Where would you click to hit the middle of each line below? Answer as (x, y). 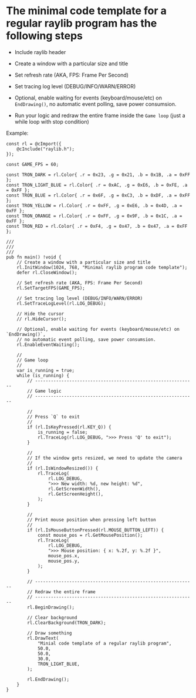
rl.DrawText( (43, 638)
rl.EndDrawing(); (48, 679)
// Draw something (50, 633)
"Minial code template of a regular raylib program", (104, 643)
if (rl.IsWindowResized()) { (63, 468)
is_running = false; (62, 432)
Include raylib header (40, 52)
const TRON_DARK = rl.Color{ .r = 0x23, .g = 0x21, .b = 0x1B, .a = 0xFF (98, 175)
